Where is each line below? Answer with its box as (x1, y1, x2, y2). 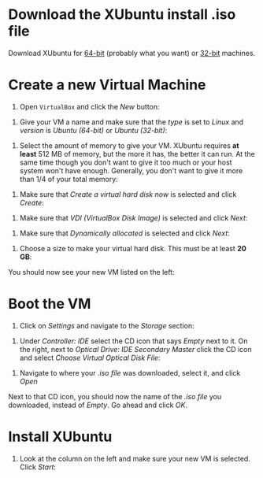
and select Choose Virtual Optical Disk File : (19, 353, 161, 362)
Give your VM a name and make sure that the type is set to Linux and (19, 117, 244, 127)
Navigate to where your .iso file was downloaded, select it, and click (19, 368, 241, 377)
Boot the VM (8, 295, 91, 313)
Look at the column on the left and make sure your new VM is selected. (19, 454, 250, 463)
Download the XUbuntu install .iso (8, 6, 236, 24)
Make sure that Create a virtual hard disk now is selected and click (19, 189, 237, 198)
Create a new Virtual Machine (8, 76, 206, 94)
